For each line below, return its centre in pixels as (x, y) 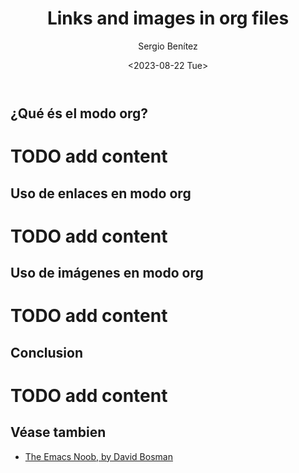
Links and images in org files (168, 18)
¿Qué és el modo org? (79, 113)
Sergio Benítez (168, 46)
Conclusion (47, 352)
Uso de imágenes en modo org (107, 273)
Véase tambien (58, 432)
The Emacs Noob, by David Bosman (98, 456)
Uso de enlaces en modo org (101, 193)
